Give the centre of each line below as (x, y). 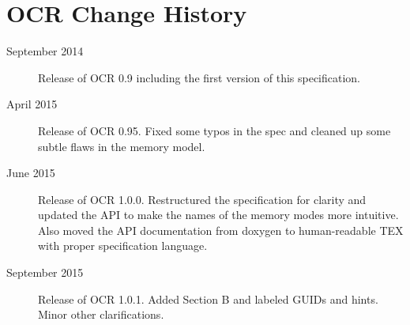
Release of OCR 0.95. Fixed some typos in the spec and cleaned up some (214, 130)
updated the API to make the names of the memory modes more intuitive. (218, 215)
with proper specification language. (123, 246)
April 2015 (32, 104)
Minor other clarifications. (101, 314)
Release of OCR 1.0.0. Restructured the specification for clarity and (202, 199)
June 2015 (31, 173)
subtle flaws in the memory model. (122, 146)
